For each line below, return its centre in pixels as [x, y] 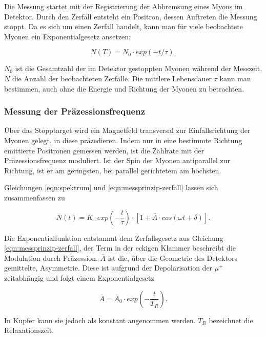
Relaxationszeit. [29, 330]
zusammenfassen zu [35, 197]
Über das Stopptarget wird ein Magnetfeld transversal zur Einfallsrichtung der [127, 130]
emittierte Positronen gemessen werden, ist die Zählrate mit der [104, 150]
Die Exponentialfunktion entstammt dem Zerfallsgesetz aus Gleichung [114, 238]
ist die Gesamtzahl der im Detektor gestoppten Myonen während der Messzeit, [139, 68]
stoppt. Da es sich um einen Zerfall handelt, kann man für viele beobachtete [124, 26]
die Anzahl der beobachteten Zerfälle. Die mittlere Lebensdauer [112, 78]
